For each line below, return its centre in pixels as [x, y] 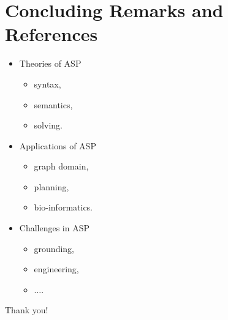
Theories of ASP [50, 63]
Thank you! [27, 310]
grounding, [54, 248]
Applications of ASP [58, 145]
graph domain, [61, 166]
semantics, [53, 104]
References [51, 34]
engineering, [56, 269]
